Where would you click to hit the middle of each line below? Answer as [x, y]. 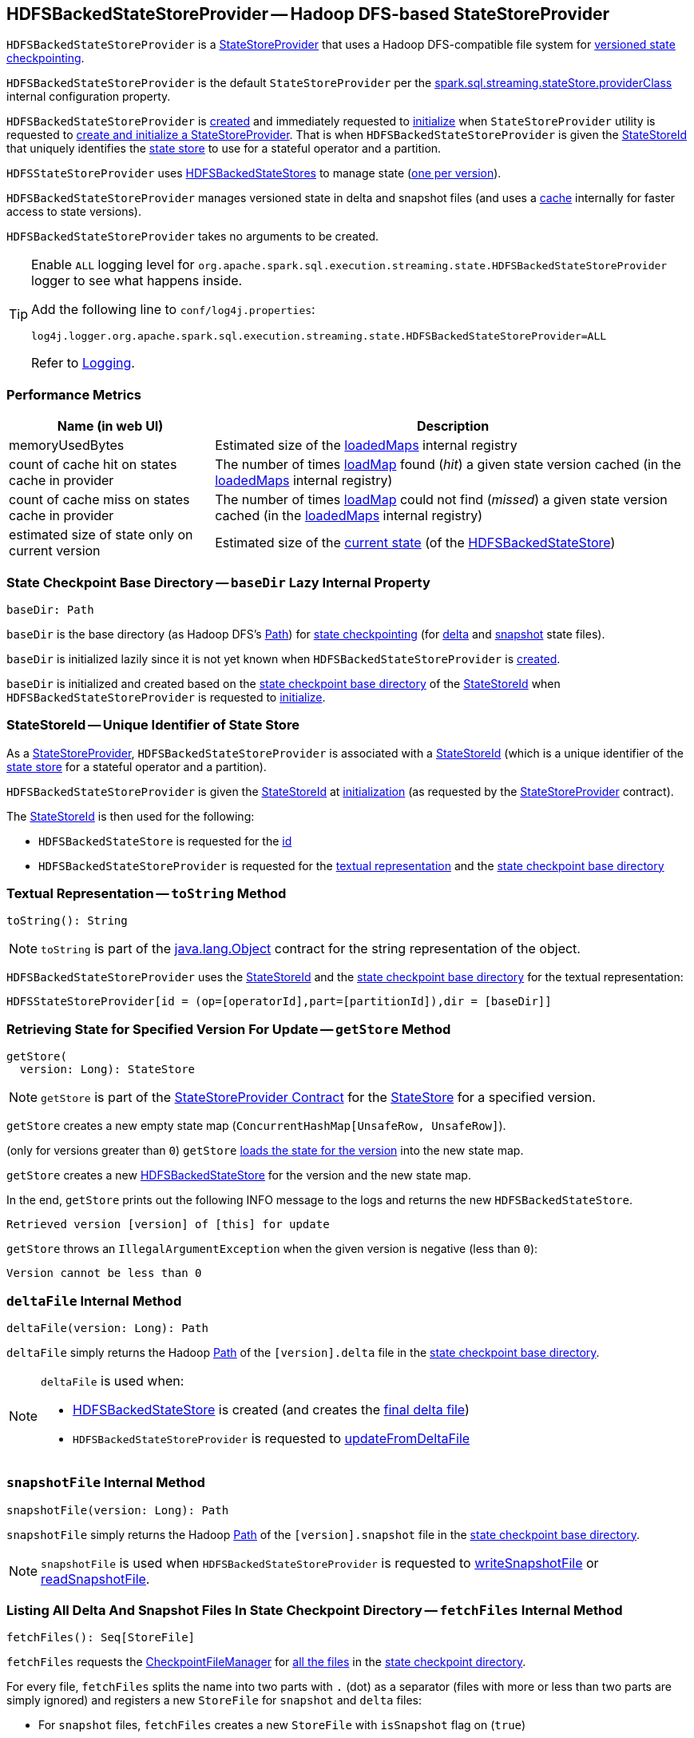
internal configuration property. [89, 97]
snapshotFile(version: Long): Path [118, 1510]
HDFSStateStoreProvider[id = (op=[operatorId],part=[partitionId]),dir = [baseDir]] [279, 1002]
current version [55, 551]
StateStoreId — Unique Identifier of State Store [153, 725]
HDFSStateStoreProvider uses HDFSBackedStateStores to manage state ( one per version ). [254, 173]
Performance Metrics [74, 394]
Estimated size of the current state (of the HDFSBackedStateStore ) [415, 543]
